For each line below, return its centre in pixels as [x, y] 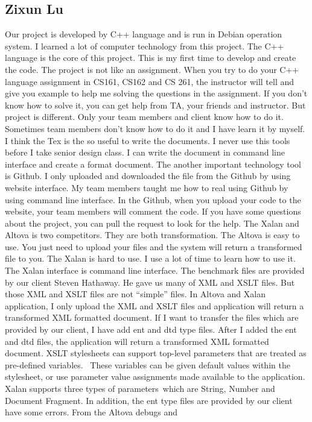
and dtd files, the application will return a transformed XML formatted [137, 341]
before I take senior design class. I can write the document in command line [145, 152]
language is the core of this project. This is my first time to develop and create [151, 58]
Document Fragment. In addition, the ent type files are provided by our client [149, 400]
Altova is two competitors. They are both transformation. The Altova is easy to [152, 235]
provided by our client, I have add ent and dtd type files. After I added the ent [151, 329]
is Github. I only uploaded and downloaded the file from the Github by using [148, 176]
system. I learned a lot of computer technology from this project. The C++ [145, 46]
